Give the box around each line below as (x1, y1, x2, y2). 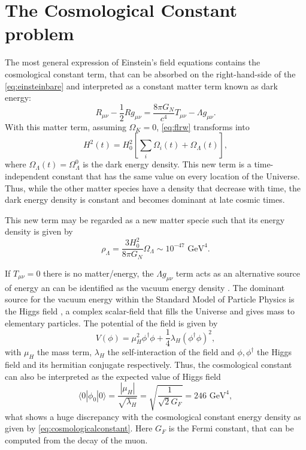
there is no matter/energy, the (43, 266, 154, 279)
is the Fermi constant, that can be (168, 422, 294, 434)
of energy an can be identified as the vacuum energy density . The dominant (5, 281, 285, 293)
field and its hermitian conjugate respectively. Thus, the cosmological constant (5, 358, 292, 370)
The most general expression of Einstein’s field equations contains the (5, 56, 260, 68)
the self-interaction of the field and (107, 346, 235, 358)
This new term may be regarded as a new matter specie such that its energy (5, 213, 285, 226)
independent (5, 169, 50, 182)
